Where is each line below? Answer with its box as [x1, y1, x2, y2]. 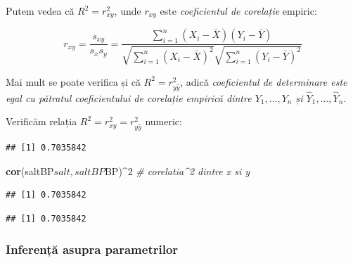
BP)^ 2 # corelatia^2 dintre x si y [104, 163, 250, 178]
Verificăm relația [6, 114, 77, 129]
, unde [114, 4, 141, 18]
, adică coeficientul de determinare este [180, 74, 347, 89]
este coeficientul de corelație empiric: [160, 4, 317, 18]
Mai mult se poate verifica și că [6, 74, 141, 89]
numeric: [145, 114, 182, 129]
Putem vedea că [6, 4, 75, 18]
